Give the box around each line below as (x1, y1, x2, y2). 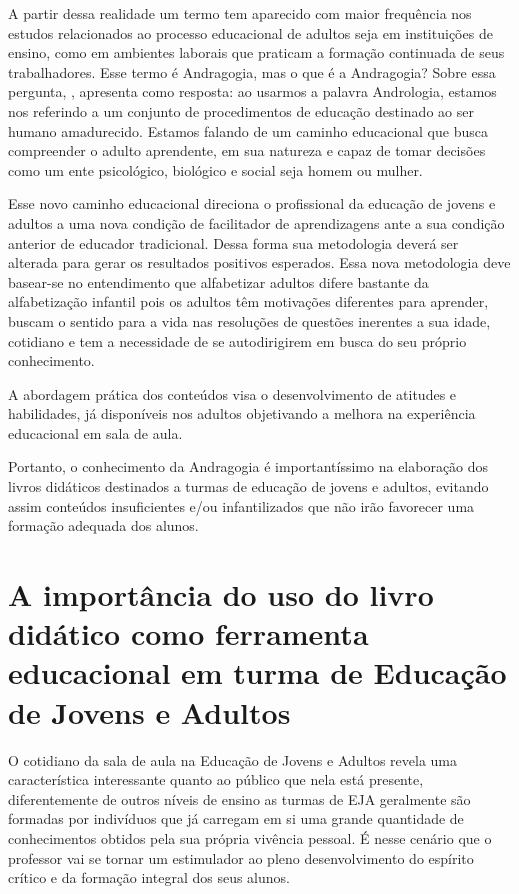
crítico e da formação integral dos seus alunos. (8, 867, 290, 888)
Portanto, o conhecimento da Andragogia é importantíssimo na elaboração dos (8, 456, 489, 477)
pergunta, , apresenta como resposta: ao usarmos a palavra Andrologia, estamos (8, 81, 497, 102)
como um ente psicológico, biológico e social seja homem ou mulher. (8, 159, 423, 180)
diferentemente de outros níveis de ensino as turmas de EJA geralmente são (8, 788, 471, 809)
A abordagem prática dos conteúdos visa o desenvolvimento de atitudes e (8, 383, 457, 404)
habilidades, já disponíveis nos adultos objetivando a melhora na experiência (8, 403, 476, 424)
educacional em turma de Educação (8, 652, 507, 693)
